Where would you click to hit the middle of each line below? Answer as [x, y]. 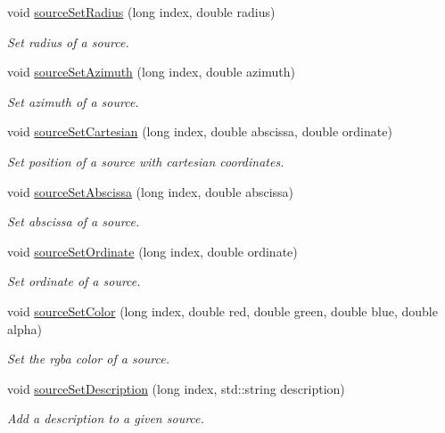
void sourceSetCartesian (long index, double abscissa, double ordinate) [200, 131]
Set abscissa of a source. [74, 221]
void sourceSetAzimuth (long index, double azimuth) [151, 72]
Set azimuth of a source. [73, 101]
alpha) [25, 328]
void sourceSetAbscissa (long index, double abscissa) [151, 191]
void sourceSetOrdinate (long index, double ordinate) [152, 251]
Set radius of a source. [68, 41]
